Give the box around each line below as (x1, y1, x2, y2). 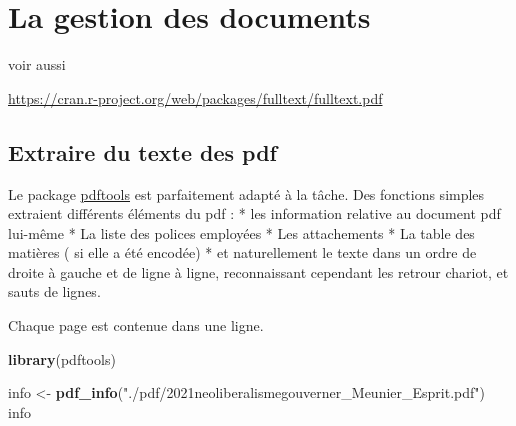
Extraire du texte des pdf (8, 136, 277, 167)
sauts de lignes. (8, 281, 101, 302)
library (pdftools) (8, 348, 116, 369)
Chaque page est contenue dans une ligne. (8, 315, 264, 336)
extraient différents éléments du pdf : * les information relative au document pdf (8, 203, 501, 224)
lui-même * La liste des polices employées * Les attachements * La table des (8, 222, 475, 243)
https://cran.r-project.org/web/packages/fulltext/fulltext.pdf (8, 87, 383, 108)
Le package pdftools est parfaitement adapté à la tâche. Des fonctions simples (8, 183, 485, 204)
